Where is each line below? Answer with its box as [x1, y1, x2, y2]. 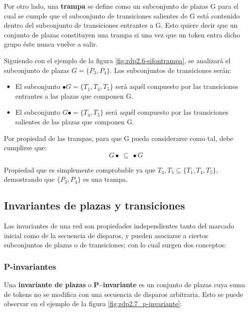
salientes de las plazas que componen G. [15, 116, 134, 126]
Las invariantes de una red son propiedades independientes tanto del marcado [4, 221, 234, 231]
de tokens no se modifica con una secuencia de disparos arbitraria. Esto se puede [4, 289, 243, 299]
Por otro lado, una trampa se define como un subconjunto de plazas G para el [4, 1, 239, 11]
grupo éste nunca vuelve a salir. [4, 39, 98, 49]
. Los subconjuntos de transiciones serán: [110, 65, 232, 75]
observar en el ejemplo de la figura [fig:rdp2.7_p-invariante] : [4, 298, 182, 309]
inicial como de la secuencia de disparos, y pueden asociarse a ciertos [4, 230, 208, 240]
